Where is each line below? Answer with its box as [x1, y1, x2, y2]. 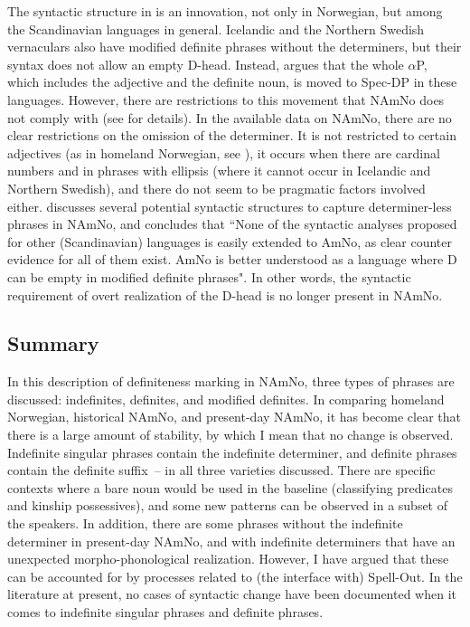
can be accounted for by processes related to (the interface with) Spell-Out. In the [7, 566, 463, 585]
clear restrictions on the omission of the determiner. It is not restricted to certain [7, 126, 456, 145]
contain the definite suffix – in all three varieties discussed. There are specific [7, 461, 436, 480]
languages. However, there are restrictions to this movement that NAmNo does [7, 90, 445, 109]
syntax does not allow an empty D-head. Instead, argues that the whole [7, 54, 404, 73]
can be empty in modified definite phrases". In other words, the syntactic [7, 267, 411, 286]
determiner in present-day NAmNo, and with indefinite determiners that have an [7, 531, 456, 550]
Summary [7, 329, 99, 357]
